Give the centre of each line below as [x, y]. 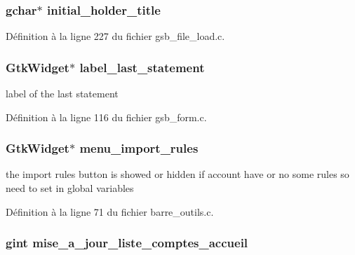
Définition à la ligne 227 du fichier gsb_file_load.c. [115, 36]
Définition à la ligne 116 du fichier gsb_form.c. [106, 117]
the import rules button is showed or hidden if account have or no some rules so [177, 174]
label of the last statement [62, 94]
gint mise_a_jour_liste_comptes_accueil [127, 243]
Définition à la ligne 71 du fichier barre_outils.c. [110, 211]
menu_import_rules [139, 148]
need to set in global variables [70, 188]
